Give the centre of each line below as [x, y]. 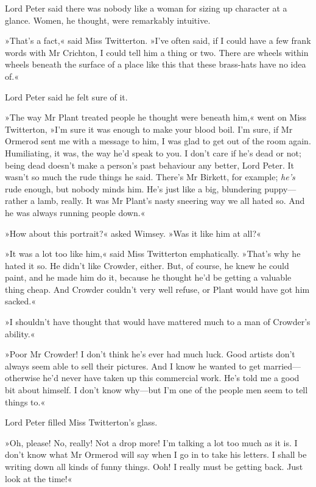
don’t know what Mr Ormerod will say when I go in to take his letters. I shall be [156, 454]
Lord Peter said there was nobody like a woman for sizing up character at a [146, 8]
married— [282, 366]
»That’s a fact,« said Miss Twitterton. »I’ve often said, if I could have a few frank [158, 40]
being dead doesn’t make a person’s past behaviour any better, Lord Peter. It [149, 165]
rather [16, 201]
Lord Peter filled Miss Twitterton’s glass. [81, 422]
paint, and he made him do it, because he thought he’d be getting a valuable [148, 277]
